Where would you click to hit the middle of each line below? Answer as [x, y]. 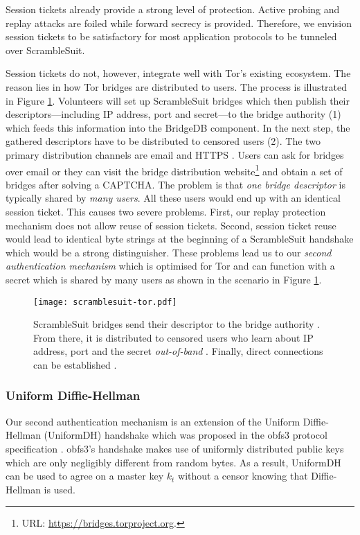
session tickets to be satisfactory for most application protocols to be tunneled [171, 36]
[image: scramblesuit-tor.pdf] [105, 302]
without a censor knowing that [243, 476]
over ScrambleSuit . [45, 50]
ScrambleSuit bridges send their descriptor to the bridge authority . [177, 324]
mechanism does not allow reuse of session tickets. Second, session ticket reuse [171, 225]
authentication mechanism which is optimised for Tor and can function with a [170, 266]
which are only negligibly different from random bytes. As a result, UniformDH [173, 462]
